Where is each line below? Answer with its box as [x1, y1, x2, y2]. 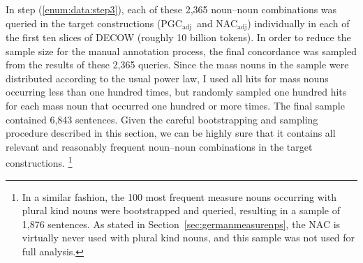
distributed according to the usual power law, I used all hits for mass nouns [6, 70, 329, 85]
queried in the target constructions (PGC [6, 15, 182, 30]
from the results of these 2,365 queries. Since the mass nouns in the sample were [6, 57, 349, 72]
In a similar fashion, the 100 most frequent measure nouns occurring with [22, 189, 336, 204]
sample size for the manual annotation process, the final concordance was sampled [6, 43, 357, 58]
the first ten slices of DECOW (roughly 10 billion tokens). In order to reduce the [6, 30, 351, 45]
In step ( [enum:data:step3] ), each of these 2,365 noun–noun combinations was [6, 2, 337, 16]
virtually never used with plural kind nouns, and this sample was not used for [22, 230, 355, 245]
